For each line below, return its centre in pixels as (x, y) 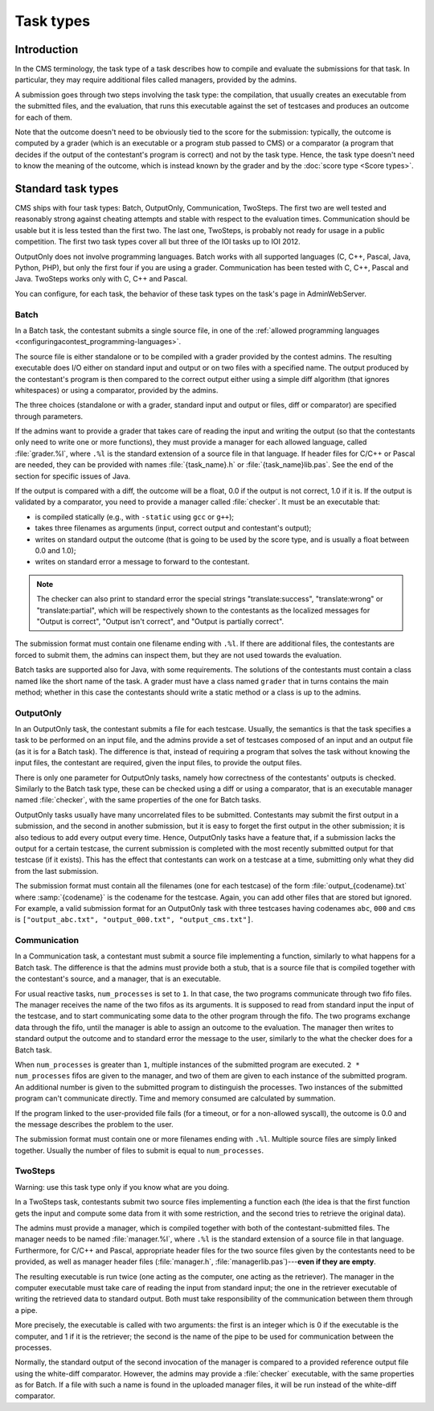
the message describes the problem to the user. (94, 1124)
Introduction (47, 49)
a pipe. (26, 1310)
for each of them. (43, 117)
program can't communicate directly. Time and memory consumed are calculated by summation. (175, 1098)
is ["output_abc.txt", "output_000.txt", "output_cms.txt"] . (134, 920)
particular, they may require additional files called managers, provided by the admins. (156, 80)
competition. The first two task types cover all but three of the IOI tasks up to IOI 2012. (158, 242)
